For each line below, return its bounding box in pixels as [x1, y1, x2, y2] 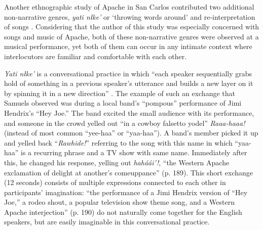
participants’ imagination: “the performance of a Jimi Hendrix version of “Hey [4, 187, 248, 197]
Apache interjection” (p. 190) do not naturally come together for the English [4, 206, 242, 217]
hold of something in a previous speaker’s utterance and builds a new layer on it [4, 78, 253, 88]
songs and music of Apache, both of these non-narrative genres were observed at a [4, 31, 259, 41]
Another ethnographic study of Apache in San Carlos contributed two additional [4, 2, 254, 12]
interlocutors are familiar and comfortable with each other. [4, 51, 187, 61]
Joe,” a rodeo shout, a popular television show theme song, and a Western [4, 197, 235, 207]
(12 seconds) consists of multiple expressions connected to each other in [4, 177, 226, 188]
